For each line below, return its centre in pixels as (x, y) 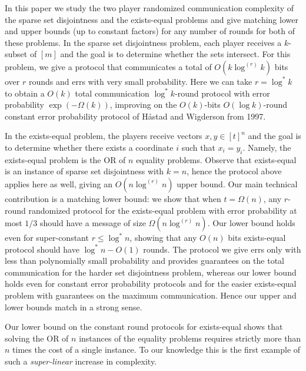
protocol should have (42, 249)
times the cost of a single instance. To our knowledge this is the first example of (157, 350)
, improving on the (143, 105)
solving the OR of (37, 338)
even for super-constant (47, 238)
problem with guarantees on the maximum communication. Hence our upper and (151, 295)
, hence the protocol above (234, 171)
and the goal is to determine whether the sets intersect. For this (175, 54)
